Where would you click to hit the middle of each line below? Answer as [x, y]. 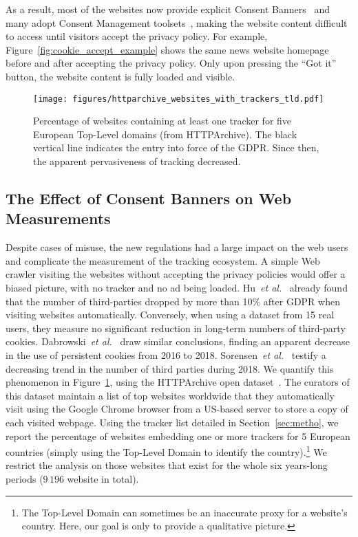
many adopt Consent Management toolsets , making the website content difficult [177, 22]
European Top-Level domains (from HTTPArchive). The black [165, 134]
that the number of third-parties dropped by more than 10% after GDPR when [173, 301]
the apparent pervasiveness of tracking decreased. [137, 161]
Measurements [58, 218]
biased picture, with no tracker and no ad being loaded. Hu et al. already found [177, 287]
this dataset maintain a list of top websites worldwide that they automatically [170, 395]
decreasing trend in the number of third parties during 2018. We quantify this [170, 368]
